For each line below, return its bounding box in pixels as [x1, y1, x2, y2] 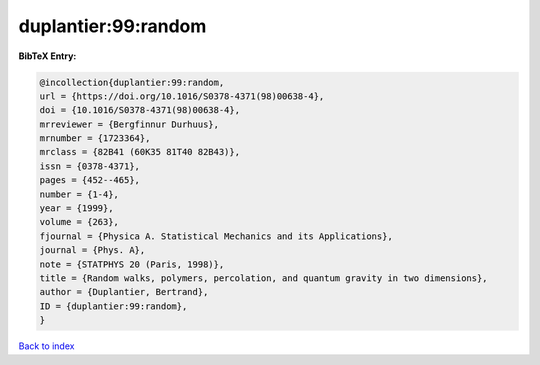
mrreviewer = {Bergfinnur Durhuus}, [39, 118, 220, 130]
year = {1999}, [39, 203, 114, 214]
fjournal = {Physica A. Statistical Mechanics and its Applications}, [39, 230, 394, 242]
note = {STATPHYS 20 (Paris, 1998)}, [39, 258, 225, 270]
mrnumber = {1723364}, [39, 133, 151, 144]
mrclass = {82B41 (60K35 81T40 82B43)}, [39, 146, 240, 158]
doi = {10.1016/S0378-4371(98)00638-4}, [39, 105, 240, 116]
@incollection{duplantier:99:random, [39, 76, 225, 88]
